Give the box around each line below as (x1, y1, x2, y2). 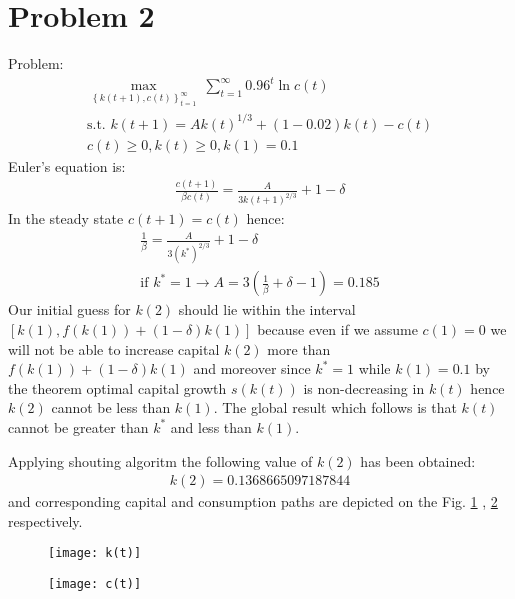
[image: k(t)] (48, 546, 142, 561)
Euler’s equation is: (8, 155, 126, 176)
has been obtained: (360, 450, 476, 471)
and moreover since (193, 358, 311, 379)
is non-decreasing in (303, 377, 425, 398)
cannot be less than (51, 397, 171, 418)
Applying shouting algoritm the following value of (8, 450, 313, 471)
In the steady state (8, 208, 124, 229)
